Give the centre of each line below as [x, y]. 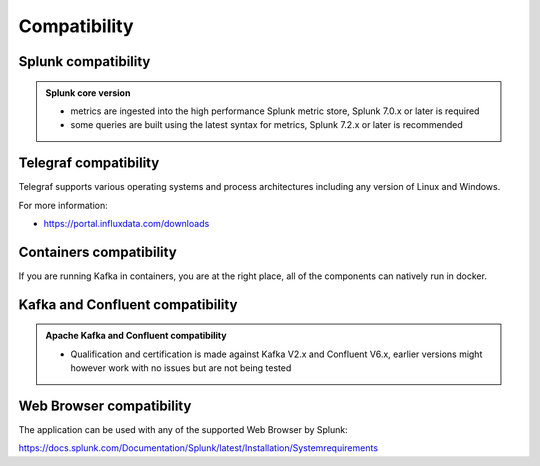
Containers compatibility [97, 251]
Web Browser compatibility [105, 405]
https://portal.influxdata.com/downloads [126, 224]
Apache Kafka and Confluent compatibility [136, 336]
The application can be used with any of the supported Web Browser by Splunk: [183, 430]
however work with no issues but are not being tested [181, 368]
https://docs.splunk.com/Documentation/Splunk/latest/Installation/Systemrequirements [198, 448]
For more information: [63, 205]
